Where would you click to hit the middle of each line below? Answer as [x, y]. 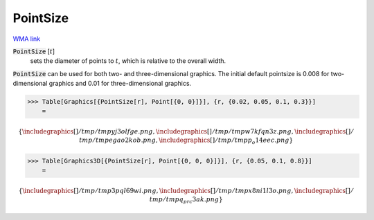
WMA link [27, 39]
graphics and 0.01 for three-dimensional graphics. [120, 84]
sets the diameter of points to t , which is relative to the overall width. [128, 61]
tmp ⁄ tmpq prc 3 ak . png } [186, 200]
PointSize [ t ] [34, 51]
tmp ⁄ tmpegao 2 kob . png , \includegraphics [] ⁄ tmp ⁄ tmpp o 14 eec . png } [186, 140]
